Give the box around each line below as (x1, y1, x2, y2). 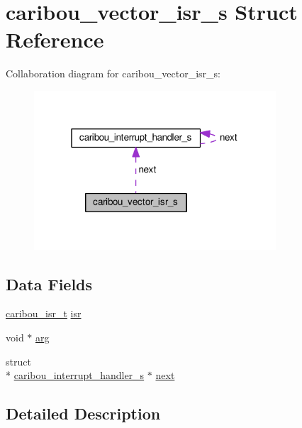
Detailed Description (6, 402, 161, 424)
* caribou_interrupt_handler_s (6, 368, 145, 383)
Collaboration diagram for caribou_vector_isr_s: (6, 66, 220, 81)
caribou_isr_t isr (6, 306, 82, 321)
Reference (6, 25, 104, 54)
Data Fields (6, 273, 93, 295)
